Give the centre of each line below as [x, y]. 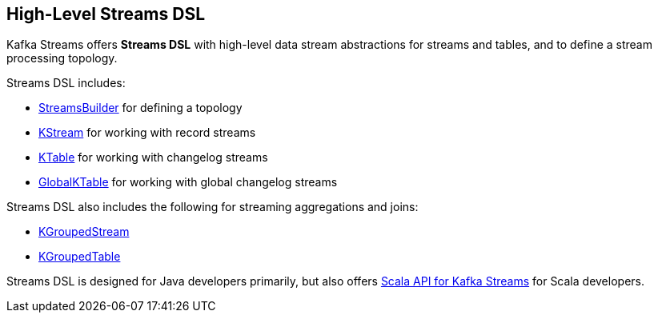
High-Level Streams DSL [106, 14]
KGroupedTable [80, 257]
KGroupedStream [84, 232]
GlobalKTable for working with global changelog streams [188, 182]
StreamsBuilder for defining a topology [140, 108]
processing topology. [62, 58]
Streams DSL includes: [66, 83]
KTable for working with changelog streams [153, 158]
